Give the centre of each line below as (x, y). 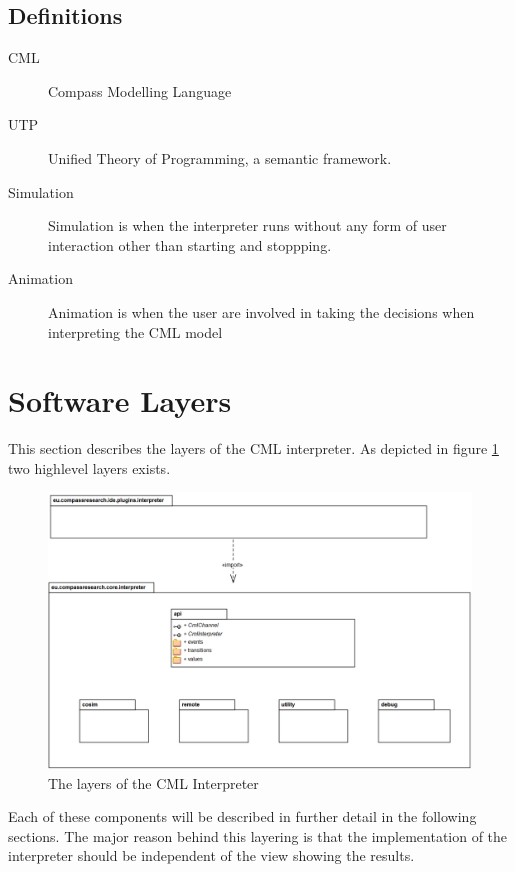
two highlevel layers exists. (89, 467)
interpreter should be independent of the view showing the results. (211, 855)
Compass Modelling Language (140, 90)
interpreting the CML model (135, 331)
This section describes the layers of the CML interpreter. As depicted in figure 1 (253, 448)
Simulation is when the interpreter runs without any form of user (247, 225)
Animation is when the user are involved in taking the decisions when (261, 311)
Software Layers (120, 400)
